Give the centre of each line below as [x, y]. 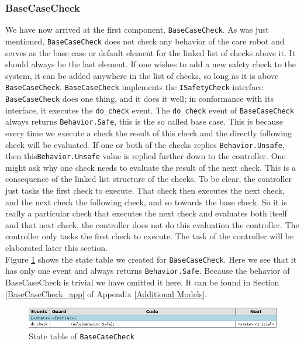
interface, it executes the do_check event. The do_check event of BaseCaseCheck [150, 110]
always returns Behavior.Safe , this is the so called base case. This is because [144, 121]
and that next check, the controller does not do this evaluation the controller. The [152, 224]
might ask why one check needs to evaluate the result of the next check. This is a [151, 167]
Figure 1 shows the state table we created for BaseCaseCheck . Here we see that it [151, 259]
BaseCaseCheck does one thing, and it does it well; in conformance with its [139, 98]
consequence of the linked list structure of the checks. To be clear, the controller [149, 179]
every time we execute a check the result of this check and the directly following [148, 133]
